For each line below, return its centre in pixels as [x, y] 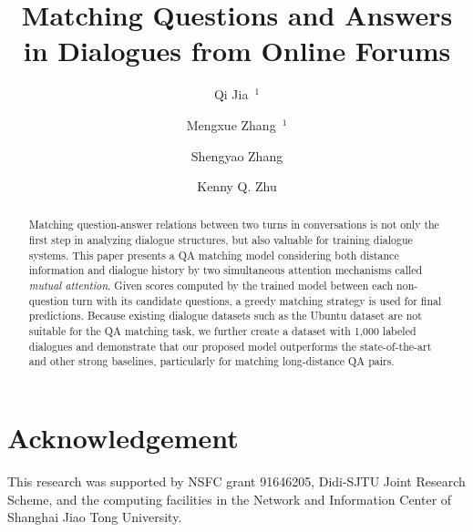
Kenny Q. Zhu [237, 186]
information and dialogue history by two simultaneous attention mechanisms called [226, 270]
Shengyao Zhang [237, 155]
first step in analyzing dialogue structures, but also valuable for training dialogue [221, 240]
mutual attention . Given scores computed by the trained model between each [211, 286]
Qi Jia [231, 94]
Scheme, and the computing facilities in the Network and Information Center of [230, 499]
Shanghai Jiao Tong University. [95, 517]
